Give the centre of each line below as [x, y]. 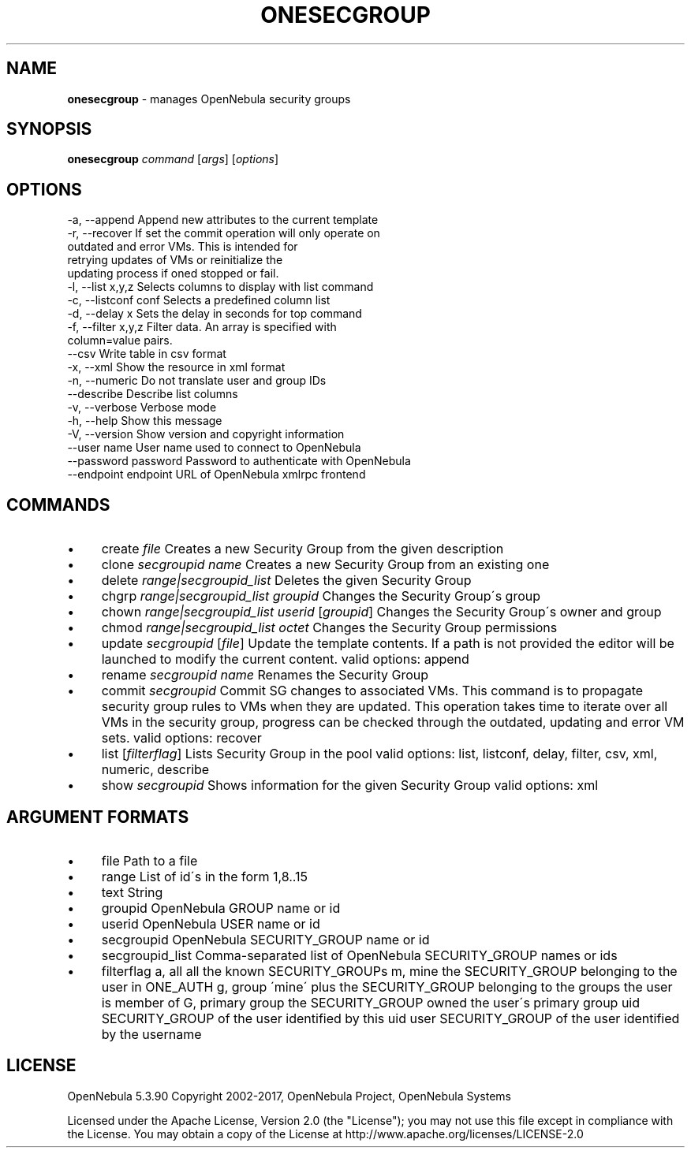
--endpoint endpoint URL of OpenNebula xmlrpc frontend [217, 475]
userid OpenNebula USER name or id [211, 923]
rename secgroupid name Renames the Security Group [265, 675]
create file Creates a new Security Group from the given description [303, 549]
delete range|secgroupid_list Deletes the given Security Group [286, 581]
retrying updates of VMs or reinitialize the [175, 260]
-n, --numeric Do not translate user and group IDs [197, 381]
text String [132, 892]
